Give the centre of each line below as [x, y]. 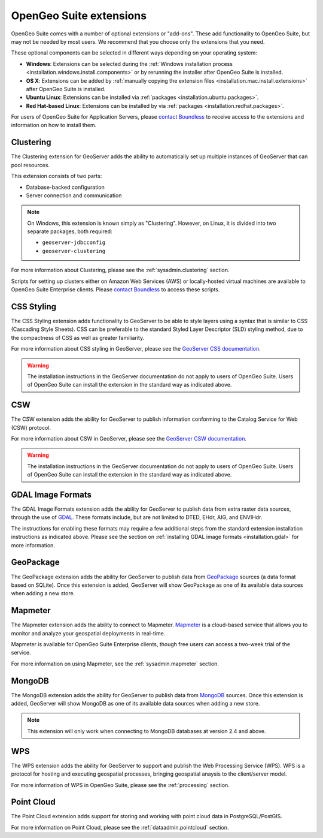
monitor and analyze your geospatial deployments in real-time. [88, 633]
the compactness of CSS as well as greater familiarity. [78, 337]
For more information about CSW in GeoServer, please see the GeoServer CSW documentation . [129, 438]
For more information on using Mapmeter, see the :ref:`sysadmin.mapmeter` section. [115, 664]
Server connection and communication [74, 195]
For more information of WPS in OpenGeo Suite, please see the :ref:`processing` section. [120, 785]
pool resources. [31, 165]
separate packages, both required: [70, 231]
